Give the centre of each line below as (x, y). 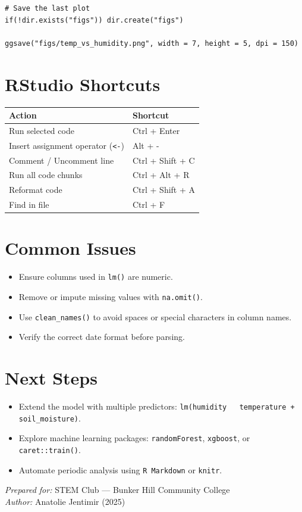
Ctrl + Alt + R (161, 175)
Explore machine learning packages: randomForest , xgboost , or (134, 438)
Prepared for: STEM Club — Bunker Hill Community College (117, 490)
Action (23, 115)
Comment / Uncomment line (62, 160)
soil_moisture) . (50, 418)
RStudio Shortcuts (83, 84)
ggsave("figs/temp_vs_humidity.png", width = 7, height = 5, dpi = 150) (152, 43)
